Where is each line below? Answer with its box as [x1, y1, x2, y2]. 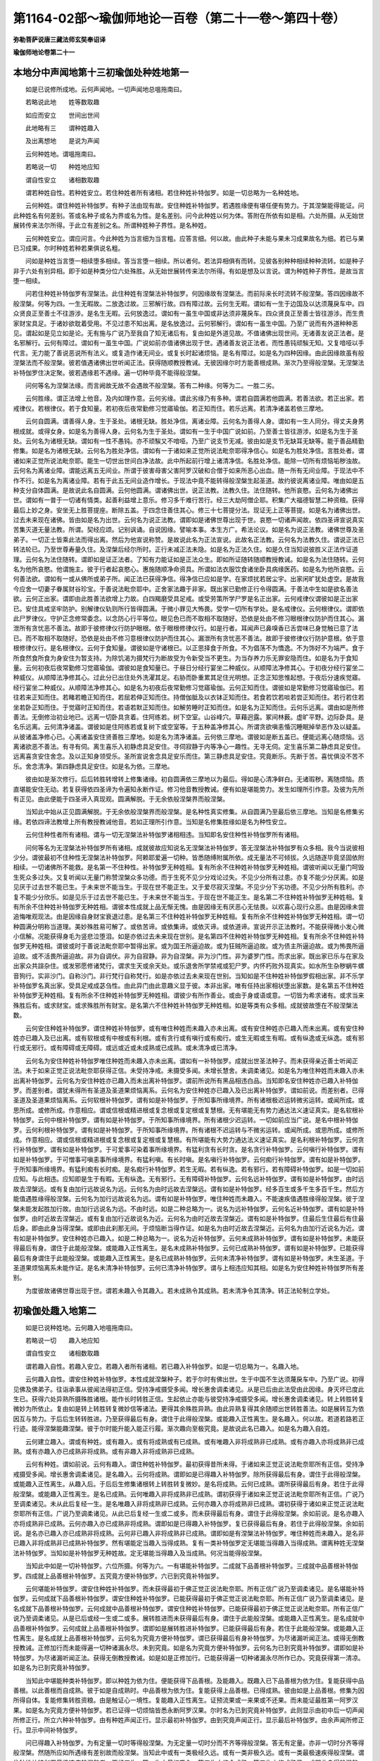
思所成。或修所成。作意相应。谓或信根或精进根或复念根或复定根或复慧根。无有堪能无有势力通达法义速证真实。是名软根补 [13, 1106, 365, 1114]
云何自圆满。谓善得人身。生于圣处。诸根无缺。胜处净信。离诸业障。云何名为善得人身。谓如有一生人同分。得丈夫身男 [25, 417, 365, 425]
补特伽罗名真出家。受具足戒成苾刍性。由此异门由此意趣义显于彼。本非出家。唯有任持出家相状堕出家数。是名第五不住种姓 [13, 981, 365, 990]
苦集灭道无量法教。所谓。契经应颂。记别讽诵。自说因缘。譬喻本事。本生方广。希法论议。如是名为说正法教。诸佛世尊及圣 [13, 525, 365, 534]
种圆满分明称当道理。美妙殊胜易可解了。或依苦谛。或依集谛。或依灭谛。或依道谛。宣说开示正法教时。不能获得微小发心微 [13, 922, 365, 931]
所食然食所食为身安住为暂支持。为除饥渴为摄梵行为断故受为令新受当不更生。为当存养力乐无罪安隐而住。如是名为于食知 [13, 654, 358, 662]
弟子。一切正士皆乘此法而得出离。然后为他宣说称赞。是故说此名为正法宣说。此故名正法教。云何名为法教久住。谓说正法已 [13, 535, 365, 544]
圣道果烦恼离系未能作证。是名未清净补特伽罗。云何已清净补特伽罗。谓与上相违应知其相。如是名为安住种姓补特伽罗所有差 [13, 1263, 365, 1271]
